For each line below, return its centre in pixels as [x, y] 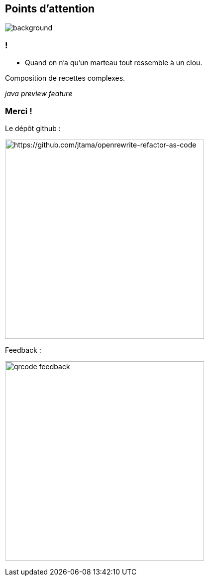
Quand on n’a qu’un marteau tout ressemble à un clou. [114, 63]
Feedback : [23, 350]
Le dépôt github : [33, 128]
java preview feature [39, 94]
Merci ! [19, 111]
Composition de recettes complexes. [65, 78]
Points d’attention [50, 9]
